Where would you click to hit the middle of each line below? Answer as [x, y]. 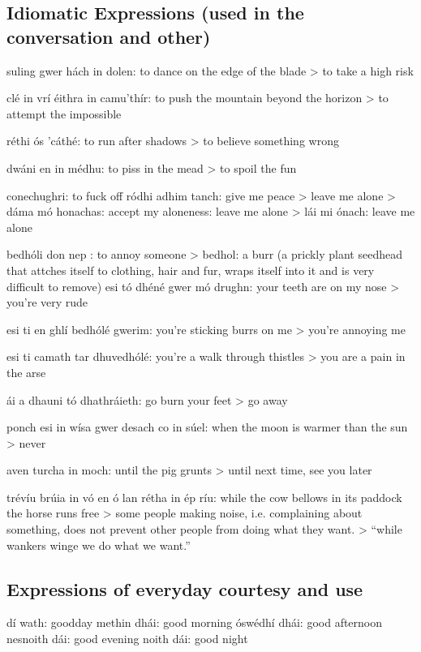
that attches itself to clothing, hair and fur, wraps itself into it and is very [191, 270]
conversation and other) [109, 36]
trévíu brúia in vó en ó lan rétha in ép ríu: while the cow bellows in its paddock [204, 497]
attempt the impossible [64, 113]
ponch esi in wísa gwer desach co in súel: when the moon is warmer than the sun [207, 427]
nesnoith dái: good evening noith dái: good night [127, 639]
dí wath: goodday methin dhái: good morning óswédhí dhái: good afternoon [195, 622]
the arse [26, 372]
